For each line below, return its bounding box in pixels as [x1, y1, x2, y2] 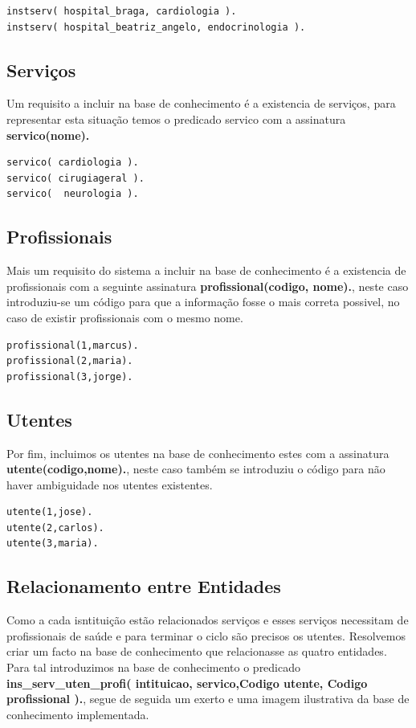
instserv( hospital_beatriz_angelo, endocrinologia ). [6, 21, 306, 33]
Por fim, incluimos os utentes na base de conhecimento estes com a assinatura [6, 444, 389, 461]
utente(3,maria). [6, 538, 99, 550]
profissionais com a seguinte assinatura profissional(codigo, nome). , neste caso [6, 277, 409, 294]
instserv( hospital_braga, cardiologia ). [6, 6, 237, 17]
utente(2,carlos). [6, 521, 104, 534]
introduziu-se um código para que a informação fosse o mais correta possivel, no [6, 293, 400, 310]
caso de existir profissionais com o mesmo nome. [6, 309, 243, 325]
